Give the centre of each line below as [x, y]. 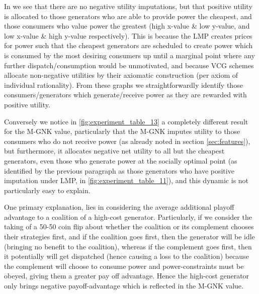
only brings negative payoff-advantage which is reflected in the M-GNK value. [124, 286]
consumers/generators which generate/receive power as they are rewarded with [125, 95]
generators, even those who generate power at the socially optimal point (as [121, 160]
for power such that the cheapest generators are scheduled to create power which [128, 45]
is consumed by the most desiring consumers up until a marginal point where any [129, 55]
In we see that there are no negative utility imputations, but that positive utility [128, 6]
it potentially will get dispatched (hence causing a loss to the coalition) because [126, 256]
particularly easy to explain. [47, 190]
